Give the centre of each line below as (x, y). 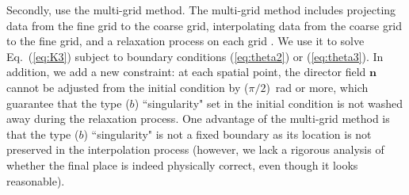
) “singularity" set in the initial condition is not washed (269, 103)
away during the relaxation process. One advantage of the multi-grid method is (198, 119)
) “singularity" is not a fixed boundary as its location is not (227, 134)
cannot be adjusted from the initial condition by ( (128, 87)
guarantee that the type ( (68, 103)
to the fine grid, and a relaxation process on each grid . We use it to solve (185, 41)
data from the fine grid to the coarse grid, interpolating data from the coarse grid (204, 25)
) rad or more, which (317, 87)
